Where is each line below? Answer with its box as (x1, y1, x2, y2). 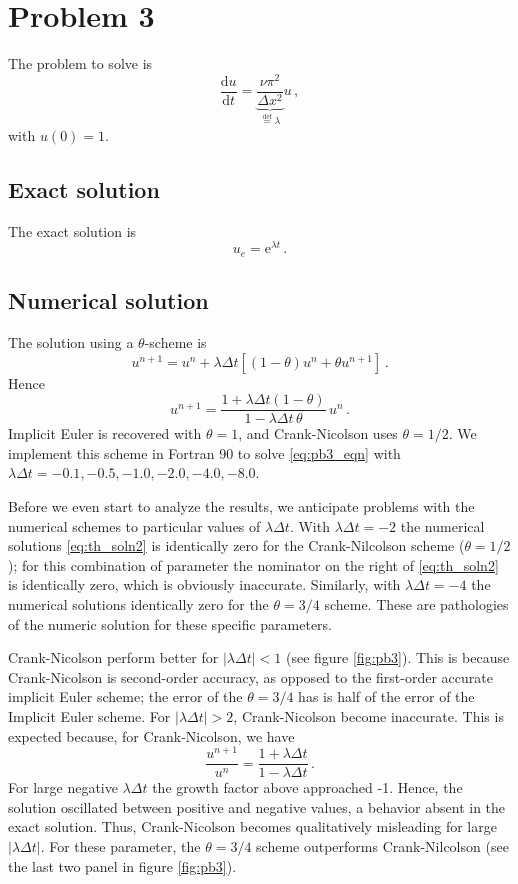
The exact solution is (8, 220, 137, 241)
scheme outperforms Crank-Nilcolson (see (256, 836, 509, 857)
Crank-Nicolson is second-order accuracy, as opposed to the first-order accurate (8, 666, 493, 687)
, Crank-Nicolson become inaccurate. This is (233, 705, 504, 726)
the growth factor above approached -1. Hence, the (152, 777, 463, 798)
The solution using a (8, 331, 134, 352)
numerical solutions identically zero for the (8, 593, 269, 614)
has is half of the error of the (298, 686, 475, 707)
